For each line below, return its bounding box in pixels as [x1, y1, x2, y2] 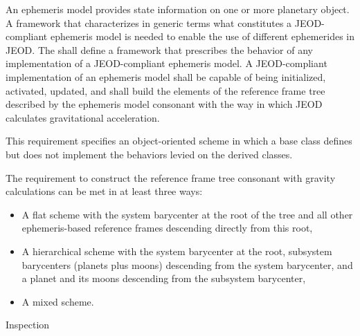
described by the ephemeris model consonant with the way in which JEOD [6, 97, 323, 111]
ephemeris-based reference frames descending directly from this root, [21, 221, 313, 235]
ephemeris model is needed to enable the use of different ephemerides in [50, 29, 354, 44]
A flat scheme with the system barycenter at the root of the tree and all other [21, 207, 353, 221]
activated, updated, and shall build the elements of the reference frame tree [6, 83, 325, 97]
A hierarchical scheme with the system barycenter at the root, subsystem [21, 243, 332, 258]
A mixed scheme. [21, 294, 94, 308]
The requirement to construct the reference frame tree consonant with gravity [6, 170, 336, 185]
